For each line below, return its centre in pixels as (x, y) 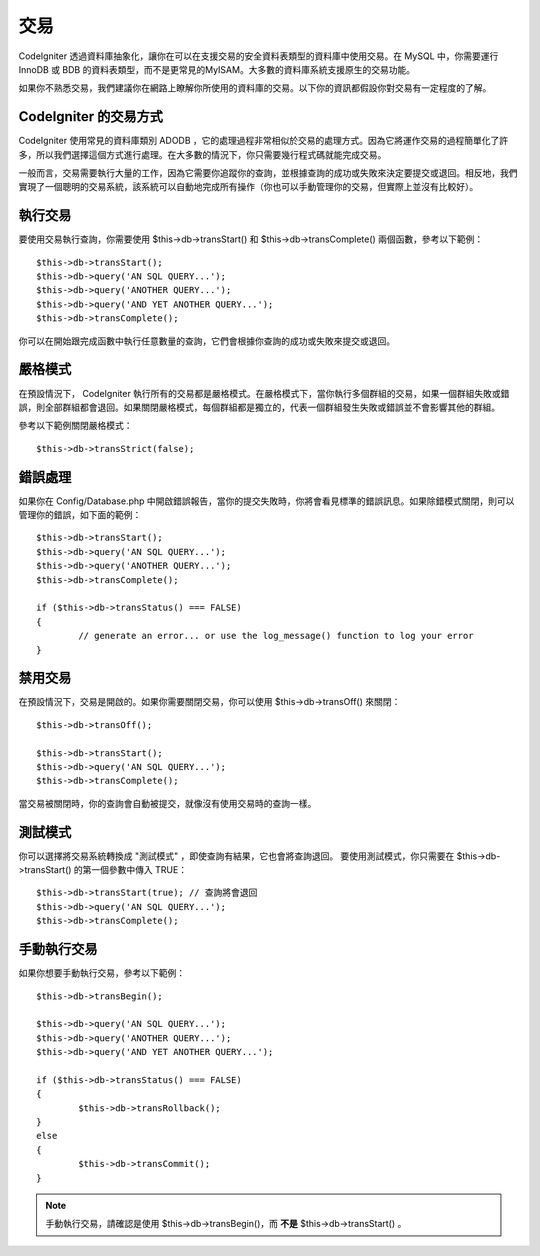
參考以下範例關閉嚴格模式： (75, 426)
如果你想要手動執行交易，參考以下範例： (101, 973)
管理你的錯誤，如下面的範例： (80, 515)
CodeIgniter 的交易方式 (91, 116)
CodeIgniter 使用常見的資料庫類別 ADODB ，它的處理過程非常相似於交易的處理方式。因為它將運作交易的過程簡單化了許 (263, 141)
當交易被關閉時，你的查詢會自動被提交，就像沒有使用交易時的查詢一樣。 (167, 803)
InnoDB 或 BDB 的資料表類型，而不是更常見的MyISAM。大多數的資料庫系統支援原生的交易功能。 (216, 69)
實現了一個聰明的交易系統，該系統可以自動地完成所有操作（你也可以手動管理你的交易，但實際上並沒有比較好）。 (248, 187)
